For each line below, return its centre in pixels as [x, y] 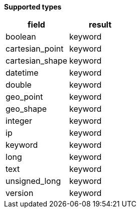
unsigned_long [33, 181]
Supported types [33, 7]
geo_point [24, 97]
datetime [22, 73]
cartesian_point [35, 49]
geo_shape [26, 109]
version [20, 193]
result [100, 25]
